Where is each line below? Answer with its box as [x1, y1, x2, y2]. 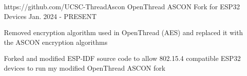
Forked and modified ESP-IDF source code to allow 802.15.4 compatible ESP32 [4, 53, 241, 63]
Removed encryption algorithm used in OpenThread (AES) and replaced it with [4, 27, 243, 38]
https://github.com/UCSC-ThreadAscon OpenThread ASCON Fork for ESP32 [4, 1, 240, 11]
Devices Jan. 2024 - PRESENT [4, 11, 97, 21]
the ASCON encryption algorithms [4, 37, 107, 47]
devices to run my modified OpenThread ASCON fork [4, 62, 165, 73]
